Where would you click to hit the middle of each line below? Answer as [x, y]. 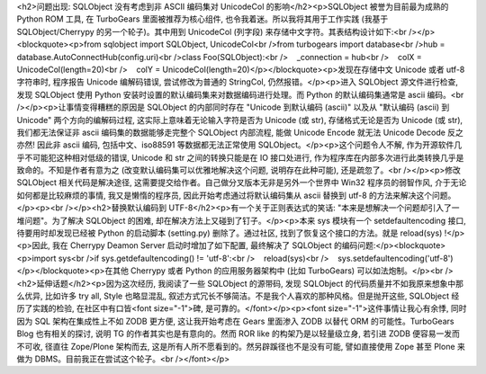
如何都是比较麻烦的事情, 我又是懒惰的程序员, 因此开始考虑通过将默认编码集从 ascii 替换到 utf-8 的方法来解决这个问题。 [236, 195]
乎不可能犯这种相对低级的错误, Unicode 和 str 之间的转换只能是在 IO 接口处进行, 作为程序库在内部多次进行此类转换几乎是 [240, 157]
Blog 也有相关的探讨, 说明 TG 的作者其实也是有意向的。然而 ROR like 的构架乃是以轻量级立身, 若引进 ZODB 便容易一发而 [238, 334]
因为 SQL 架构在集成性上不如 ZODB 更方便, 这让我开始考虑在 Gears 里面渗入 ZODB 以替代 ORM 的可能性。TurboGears [235, 321]
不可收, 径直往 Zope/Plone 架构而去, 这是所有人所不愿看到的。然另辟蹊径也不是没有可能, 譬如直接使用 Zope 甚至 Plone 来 [241, 346]
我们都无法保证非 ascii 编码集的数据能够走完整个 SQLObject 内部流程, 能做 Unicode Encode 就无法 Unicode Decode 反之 [240, 132]
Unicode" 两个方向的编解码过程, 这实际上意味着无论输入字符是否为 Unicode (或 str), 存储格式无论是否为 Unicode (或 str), [240, 120]
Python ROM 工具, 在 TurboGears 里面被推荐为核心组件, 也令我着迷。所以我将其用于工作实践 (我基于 [202, 19]
